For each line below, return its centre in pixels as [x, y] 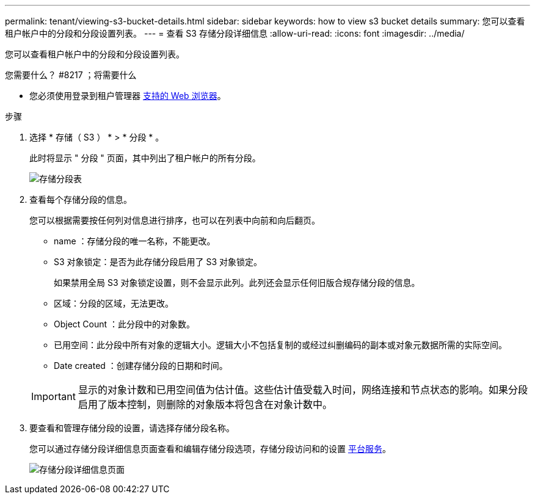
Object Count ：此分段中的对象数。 [125, 324]
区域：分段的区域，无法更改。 [114, 303]
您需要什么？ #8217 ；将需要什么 [71, 75]
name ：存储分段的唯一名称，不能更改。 [135, 241]
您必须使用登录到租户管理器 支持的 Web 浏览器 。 [128, 96]
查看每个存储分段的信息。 [81, 199]
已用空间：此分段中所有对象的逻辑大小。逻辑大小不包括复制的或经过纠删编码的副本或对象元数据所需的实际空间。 [280, 345]
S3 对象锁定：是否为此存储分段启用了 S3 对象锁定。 [158, 262]
